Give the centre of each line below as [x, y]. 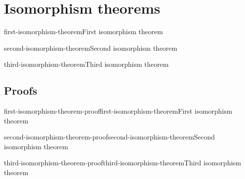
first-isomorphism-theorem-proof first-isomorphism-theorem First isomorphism [118, 111]
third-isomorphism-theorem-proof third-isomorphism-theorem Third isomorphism [122, 163]
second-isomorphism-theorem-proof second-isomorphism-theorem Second [110, 137]
